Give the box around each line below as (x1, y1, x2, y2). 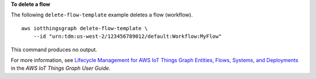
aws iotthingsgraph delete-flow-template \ (21, 25, 148, 31)
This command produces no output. (11, 46, 98, 53)
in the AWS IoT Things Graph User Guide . (11, 64, 111, 72)
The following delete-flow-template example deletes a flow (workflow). (11, 12, 193, 19)
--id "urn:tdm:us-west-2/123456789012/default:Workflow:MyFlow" (33, 33, 222, 40)
